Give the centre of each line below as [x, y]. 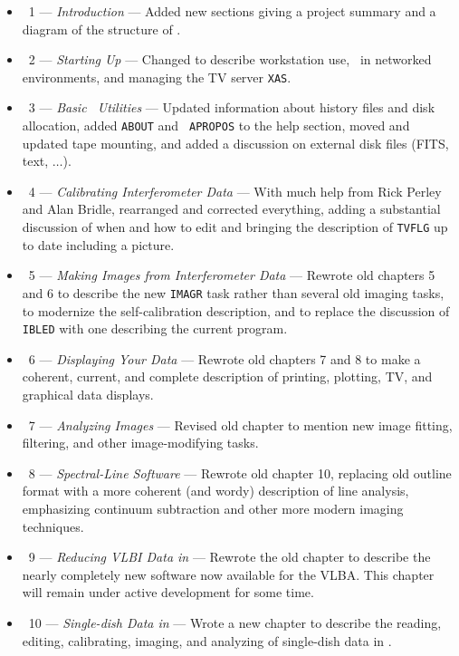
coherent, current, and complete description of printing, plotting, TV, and [227, 376]
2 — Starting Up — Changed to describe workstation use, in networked [230, 59]
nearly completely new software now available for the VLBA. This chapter [228, 574]
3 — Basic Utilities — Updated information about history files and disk [232, 107]
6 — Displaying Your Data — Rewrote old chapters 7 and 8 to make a [225, 358]
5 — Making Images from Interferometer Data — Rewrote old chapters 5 [232, 275]
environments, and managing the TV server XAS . [157, 77]
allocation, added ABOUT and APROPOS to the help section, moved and [216, 125]
